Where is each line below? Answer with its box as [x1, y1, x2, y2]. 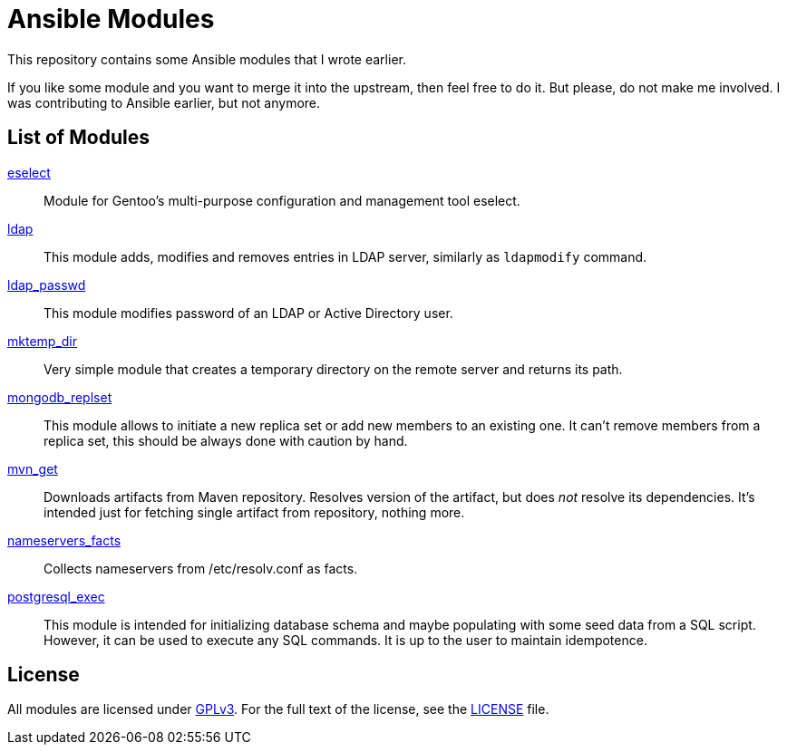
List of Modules [7, 126, 150, 149]
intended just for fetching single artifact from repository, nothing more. [44, 504, 465, 520]
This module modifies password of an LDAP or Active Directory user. [44, 304, 453, 321]
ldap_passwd [7, 276, 86, 293]
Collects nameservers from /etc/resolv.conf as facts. [44, 560, 358, 576]
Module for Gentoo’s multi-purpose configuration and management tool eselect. [44, 192, 520, 208]
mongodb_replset [7, 389, 112, 405]
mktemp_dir [7, 333, 78, 349]
